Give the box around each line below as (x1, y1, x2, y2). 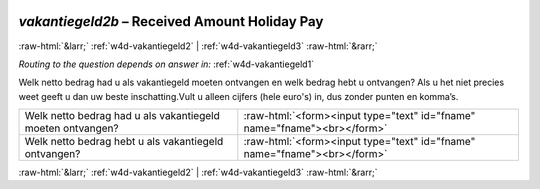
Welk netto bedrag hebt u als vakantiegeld (24, 135, 224, 149)
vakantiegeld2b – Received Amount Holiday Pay (18, 13, 324, 30)
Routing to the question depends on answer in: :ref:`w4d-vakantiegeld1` (18, 58, 315, 70)
